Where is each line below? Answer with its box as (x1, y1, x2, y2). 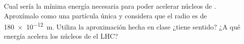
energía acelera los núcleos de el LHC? (4, 31, 118, 41)
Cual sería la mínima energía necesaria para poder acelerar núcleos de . (4, 1, 216, 11)
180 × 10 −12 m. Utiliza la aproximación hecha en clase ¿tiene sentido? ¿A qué (4, 20, 241, 31)
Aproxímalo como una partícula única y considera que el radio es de (4, 10, 207, 20)
